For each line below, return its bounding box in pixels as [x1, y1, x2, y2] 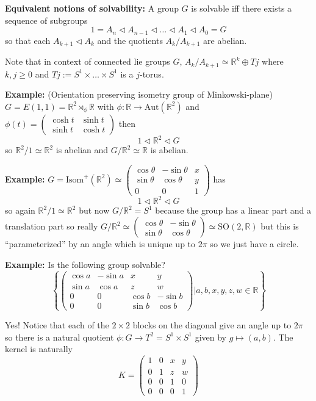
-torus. [139, 67, 164, 80]
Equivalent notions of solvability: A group [5, 2, 179, 14]
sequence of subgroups [5, 13, 88, 26]
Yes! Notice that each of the [5, 318, 109, 331]
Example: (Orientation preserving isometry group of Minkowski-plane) [5, 88, 273, 101]
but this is [260, 220, 299, 233]
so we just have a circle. [210, 237, 299, 250]
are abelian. [203, 34, 247, 46]
